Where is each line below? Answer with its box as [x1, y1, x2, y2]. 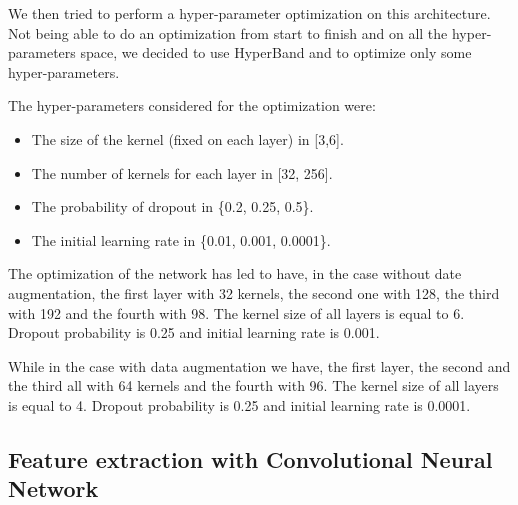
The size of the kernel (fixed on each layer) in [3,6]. [31, 128, 344, 149]
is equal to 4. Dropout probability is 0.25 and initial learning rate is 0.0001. [8, 394, 471, 415]
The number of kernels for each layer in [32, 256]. [31, 162, 333, 183]
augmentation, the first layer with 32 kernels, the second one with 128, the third [8, 282, 500, 303]
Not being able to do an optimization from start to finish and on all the [8, 22, 448, 43]
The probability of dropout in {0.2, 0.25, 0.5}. [31, 196, 314, 217]
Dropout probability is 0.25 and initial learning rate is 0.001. [8, 322, 380, 343]
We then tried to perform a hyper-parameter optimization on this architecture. [8, 3, 491, 23]
